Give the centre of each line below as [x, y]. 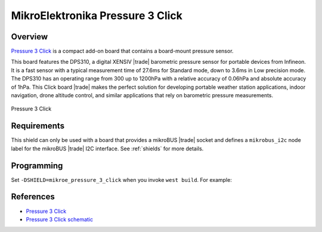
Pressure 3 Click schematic [60, 219]
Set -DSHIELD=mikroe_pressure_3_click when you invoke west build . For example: [121, 180]
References [33, 197]
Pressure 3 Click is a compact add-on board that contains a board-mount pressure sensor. [122, 51]
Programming [37, 166]
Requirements [38, 126]
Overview [30, 37]
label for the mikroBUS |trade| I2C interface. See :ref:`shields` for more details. [107, 149]
